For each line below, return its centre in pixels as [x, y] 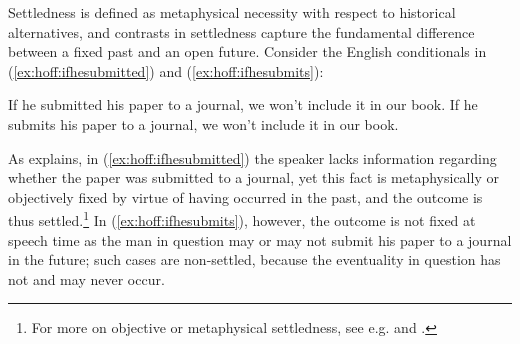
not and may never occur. [86, 278]
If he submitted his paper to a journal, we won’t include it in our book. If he [243, 104]
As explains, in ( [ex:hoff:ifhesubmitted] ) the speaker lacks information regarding [252, 157]
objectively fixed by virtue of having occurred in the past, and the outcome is [245, 196]
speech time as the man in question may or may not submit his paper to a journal [260, 239]
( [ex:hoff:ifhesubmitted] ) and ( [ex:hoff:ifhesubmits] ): [166, 70]
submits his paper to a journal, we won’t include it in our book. [203, 123]
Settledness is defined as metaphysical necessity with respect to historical [232, 12]
